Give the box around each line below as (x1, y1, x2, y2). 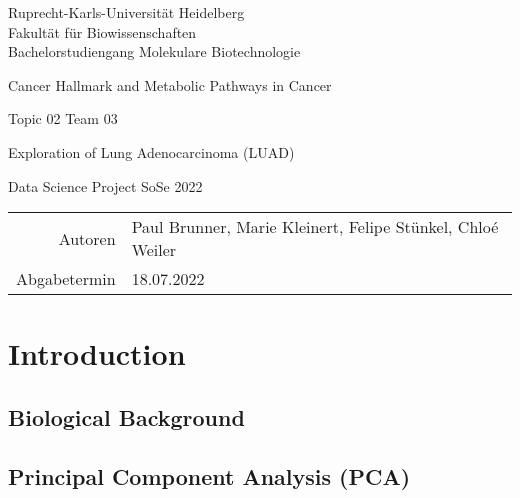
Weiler (131, 238, 177, 262)
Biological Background (8, 401, 245, 432)
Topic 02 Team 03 (8, 108, 118, 129)
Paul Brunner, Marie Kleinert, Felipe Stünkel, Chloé (131, 215, 499, 239)
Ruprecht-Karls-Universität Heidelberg (8, 2, 245, 22)
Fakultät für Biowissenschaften (8, 21, 197, 42)
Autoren (58, 226, 116, 250)
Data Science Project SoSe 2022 (8, 175, 203, 196)
